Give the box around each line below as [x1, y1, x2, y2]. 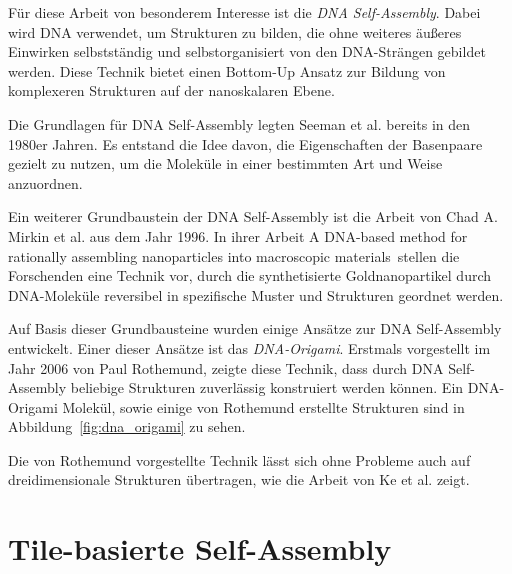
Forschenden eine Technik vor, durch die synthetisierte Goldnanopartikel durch [8, 265, 492, 286]
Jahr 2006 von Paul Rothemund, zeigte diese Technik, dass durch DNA [8, 357, 444, 378]
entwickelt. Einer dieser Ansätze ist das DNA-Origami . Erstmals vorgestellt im [8, 337, 491, 358]
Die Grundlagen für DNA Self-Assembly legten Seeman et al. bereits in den [8, 113, 471, 134]
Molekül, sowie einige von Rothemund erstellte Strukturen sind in [62, 396, 465, 417]
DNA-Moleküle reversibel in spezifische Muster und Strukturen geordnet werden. [8, 284, 504, 305]
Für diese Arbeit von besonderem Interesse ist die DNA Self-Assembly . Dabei [8, 2, 481, 22]
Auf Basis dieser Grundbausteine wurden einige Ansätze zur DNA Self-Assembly [8, 318, 502, 339]
